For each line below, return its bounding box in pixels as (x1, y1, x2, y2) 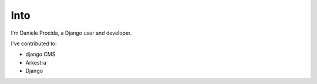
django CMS (25, 51, 56, 58)
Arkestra (25, 59, 46, 66)
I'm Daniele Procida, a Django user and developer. (11, 29, 132, 36)
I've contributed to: (11, 40, 57, 47)
